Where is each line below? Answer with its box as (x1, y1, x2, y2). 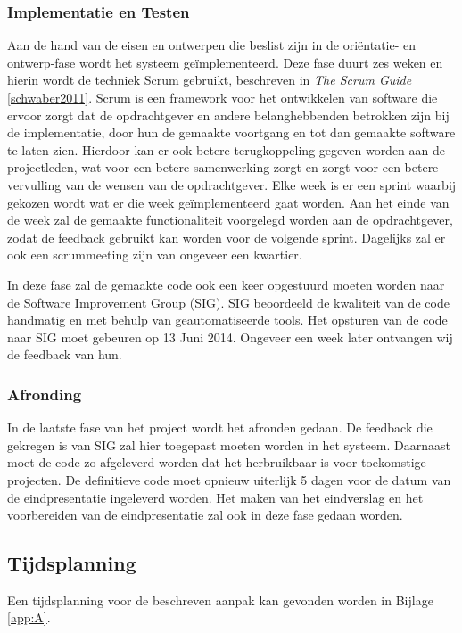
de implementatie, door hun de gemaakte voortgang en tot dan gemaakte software (7, 123, 456, 142)
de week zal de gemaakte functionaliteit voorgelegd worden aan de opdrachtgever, (7, 210, 453, 229)
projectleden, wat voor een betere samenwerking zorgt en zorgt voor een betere (7, 158, 439, 177)
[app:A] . (7, 608, 51, 627)
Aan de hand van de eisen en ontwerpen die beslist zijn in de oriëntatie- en (7, 36, 417, 54)
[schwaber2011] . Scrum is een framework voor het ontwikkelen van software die (7, 88, 438, 106)
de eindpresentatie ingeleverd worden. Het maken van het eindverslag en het (7, 488, 424, 506)
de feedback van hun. (7, 345, 122, 364)
